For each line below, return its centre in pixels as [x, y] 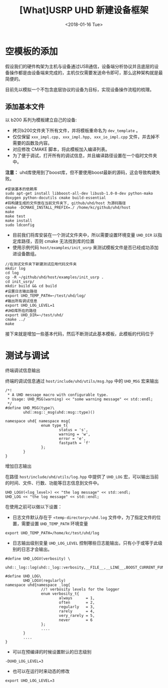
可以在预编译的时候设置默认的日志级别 [52, 652]
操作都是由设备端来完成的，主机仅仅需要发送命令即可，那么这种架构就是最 [86, 73]
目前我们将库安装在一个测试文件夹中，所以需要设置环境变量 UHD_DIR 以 [85, 235]
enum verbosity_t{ [60, 594]
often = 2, [77, 603]
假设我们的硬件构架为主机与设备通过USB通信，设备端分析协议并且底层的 [80, 66]
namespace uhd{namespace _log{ [38, 585]
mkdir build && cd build [31, 286]
